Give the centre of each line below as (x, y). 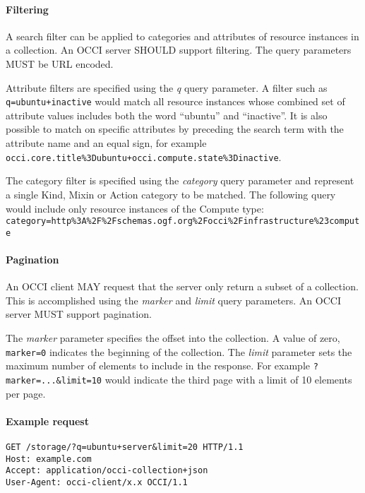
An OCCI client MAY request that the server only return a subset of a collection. (182, 286)
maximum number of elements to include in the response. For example (158, 366)
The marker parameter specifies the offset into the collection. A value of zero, (173, 338)
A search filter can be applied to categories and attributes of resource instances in (182, 36)
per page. (26, 393)
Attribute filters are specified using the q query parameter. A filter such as (167, 87)
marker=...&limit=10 (54, 380)
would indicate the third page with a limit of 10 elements (228, 379)
